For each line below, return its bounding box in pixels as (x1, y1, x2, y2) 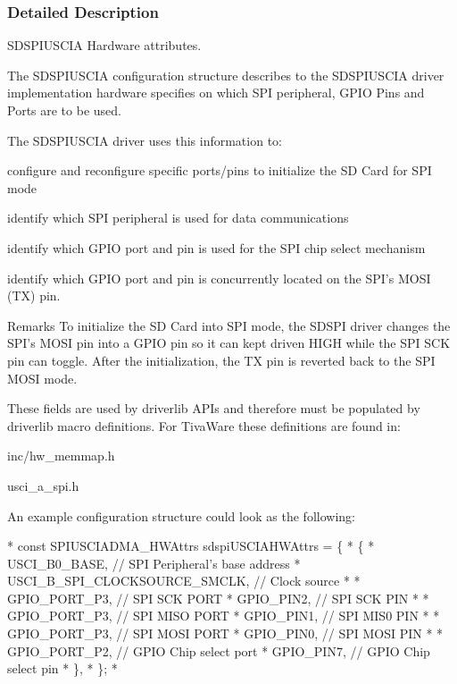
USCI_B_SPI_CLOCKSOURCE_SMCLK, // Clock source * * (7, 571, 361, 590)
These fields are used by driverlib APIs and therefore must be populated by (7, 399, 420, 418)
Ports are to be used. (7, 101, 121, 119)
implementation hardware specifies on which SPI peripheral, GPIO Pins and (7, 83, 425, 102)
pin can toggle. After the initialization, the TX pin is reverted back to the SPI (7, 350, 436, 369)
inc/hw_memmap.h (7, 446, 115, 465)
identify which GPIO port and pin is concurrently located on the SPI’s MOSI (7, 268, 431, 287)
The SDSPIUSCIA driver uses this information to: (7, 131, 282, 149)
